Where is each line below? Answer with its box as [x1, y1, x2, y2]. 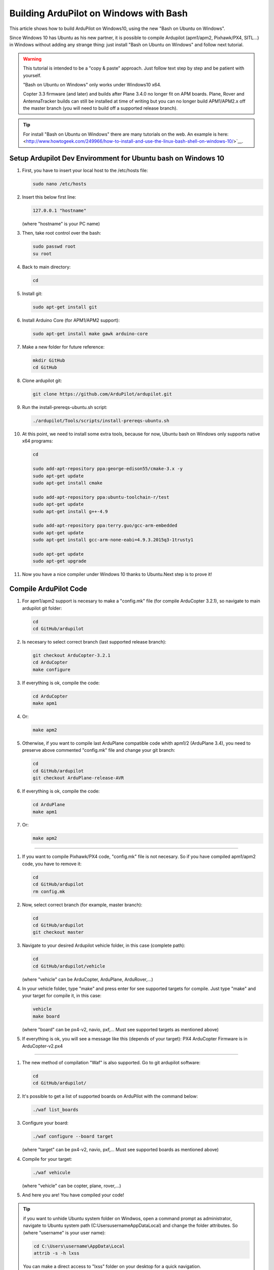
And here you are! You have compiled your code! [22, 1192, 124, 1198]
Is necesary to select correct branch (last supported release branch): [22, 639, 167, 645]
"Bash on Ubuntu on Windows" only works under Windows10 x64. [23, 81, 162, 87]
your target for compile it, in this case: [22, 993, 101, 999]
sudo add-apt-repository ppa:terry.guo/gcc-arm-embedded [32, 523, 178, 528]
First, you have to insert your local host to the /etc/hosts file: [22, 168, 148, 174]
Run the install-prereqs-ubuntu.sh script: [22, 404, 108, 410]
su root [32, 250, 52, 257]
